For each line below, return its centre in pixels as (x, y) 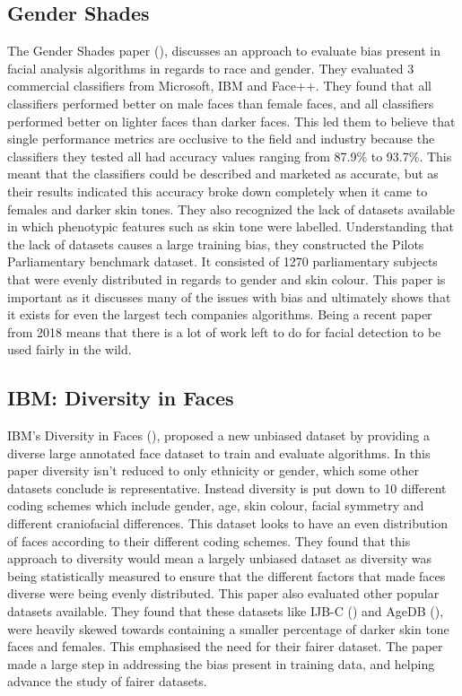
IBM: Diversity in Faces (121, 398)
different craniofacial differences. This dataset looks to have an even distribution (227, 523)
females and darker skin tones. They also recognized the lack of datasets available (231, 209)
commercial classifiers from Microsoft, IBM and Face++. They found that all (219, 86)
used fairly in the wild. (70, 349)
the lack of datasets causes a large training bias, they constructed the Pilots (216, 244)
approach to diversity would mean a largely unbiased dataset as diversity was (220, 558)
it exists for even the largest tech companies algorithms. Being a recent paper (220, 314)
